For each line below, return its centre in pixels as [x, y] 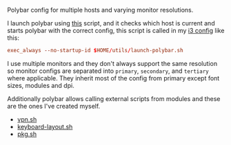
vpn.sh [27, 119]
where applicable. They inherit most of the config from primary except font [113, 78]
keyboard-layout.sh [45, 126]
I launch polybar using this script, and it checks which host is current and [111, 23]
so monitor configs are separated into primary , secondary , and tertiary [108, 71]
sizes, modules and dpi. [41, 85]
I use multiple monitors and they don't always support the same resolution [112, 63]
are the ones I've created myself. [54, 106]
